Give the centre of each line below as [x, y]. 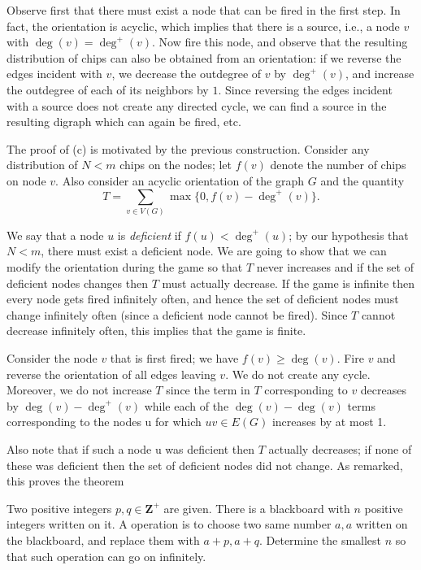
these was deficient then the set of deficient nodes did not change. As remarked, [205, 465]
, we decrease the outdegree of [187, 74]
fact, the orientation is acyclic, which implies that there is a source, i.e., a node [203, 26]
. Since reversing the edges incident [305, 89]
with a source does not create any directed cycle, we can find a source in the [197, 105]
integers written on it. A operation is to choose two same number [169, 524]
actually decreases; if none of [340, 448]
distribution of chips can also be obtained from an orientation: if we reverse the [204, 57]
